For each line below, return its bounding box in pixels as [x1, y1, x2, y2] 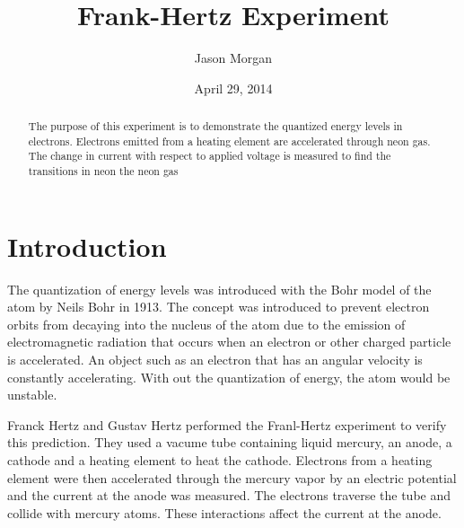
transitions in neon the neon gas [28, 163, 179, 179]
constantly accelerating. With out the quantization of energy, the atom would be [7, 367, 451, 386]
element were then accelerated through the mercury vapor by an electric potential [7, 468, 457, 487]
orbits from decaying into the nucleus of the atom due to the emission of [7, 314, 406, 333]
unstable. [7, 385, 57, 404]
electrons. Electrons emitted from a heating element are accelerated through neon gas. [28, 133, 431, 148]
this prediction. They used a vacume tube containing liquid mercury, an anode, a [7, 433, 452, 452]
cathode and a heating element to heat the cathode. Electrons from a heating [7, 451, 433, 470]
